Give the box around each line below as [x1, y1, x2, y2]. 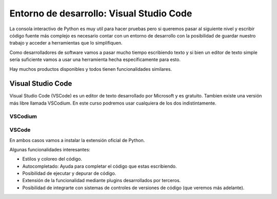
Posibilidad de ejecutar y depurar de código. [22, 170, 116, 176]
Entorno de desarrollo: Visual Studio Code [9, 8, 192, 19]
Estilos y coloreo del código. [22, 156, 82, 162]
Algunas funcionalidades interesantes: [9, 146, 91, 152]
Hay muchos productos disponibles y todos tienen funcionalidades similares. [9, 66, 172, 72]
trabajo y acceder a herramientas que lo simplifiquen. [9, 40, 123, 46]
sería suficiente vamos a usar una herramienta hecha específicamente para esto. [9, 56, 181, 63]
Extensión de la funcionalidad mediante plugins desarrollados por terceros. [22, 177, 181, 184]
